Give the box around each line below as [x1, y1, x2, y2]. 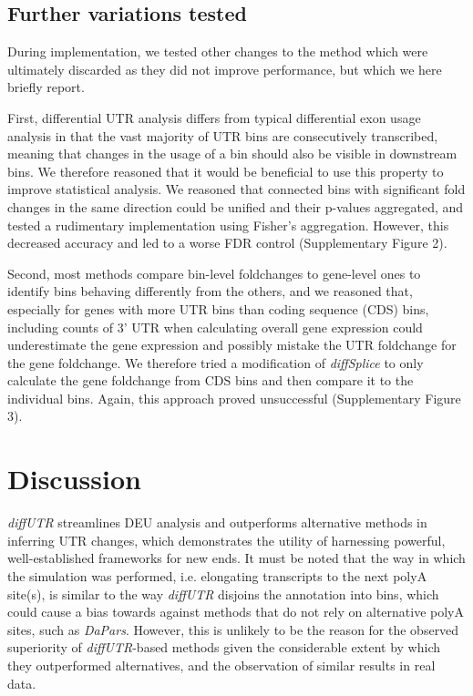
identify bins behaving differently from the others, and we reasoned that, [7, 281, 413, 301]
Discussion [7, 460, 141, 497]
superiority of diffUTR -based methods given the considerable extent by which [7, 638, 440, 657]
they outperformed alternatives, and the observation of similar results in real [7, 655, 436, 674]
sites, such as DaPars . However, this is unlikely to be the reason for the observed [7, 619, 459, 639]
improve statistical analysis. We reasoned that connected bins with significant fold [7, 179, 466, 199]
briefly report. [7, 77, 85, 97]
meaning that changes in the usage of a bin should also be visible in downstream [7, 144, 458, 163]
